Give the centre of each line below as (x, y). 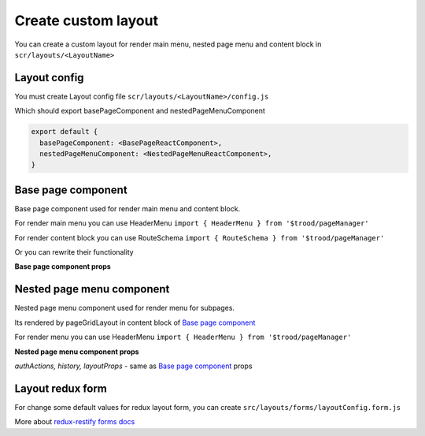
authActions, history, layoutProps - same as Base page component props (133, 366)
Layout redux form (61, 388)
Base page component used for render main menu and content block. (128, 208)
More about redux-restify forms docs (75, 422)
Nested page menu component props (77, 352)
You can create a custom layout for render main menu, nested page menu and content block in (168, 44)
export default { (65, 132)
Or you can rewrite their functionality (74, 252)
